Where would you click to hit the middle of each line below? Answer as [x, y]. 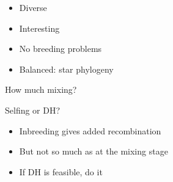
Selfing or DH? [33, 110]
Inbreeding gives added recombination [90, 130]
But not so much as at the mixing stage [94, 151]
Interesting [39, 28]
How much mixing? [41, 89]
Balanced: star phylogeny [66, 69]
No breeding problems [61, 49]
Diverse [33, 7]
